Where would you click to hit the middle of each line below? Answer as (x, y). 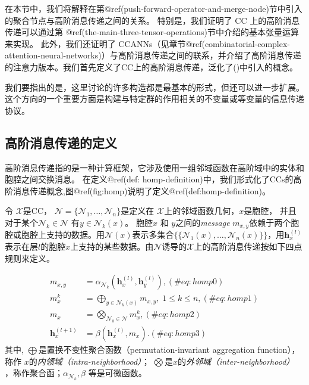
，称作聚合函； (34, 373)
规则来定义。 (30, 258)
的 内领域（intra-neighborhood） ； (89, 361)
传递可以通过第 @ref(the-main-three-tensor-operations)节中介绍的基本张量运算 (152, 32)
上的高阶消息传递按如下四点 (248, 246)
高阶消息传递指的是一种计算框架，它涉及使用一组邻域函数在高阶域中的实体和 (154, 167)
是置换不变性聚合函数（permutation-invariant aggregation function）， (169, 350)
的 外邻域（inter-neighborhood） (236, 361)
